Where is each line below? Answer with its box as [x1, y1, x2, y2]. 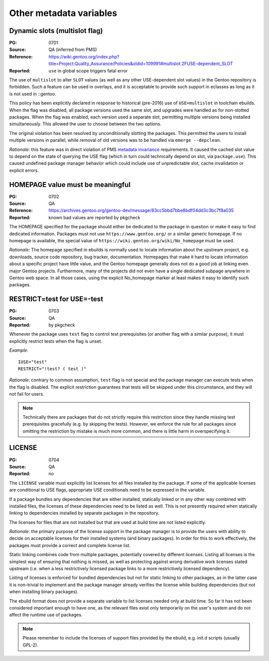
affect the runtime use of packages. [9, 612, 83, 618]
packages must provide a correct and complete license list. [9, 542, 131, 548]
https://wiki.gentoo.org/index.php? [48, 53, 120, 59]
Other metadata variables [9, 7, 117, 18]
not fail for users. [9, 391, 44, 397]
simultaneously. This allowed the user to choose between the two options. [9, 121, 162, 127]
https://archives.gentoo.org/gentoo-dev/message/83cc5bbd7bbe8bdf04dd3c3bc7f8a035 [48, 207, 234, 213]
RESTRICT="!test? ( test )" [18, 366, 87, 372]
